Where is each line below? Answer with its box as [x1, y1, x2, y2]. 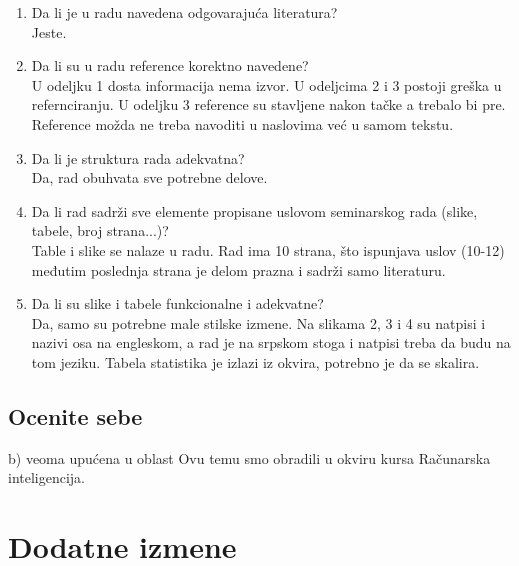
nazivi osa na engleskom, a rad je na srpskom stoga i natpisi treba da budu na [31, 332, 511, 353]
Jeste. [31, 21, 67, 42]
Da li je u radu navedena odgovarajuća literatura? [31, 2, 338, 22]
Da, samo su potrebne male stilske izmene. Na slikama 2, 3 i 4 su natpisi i [31, 312, 486, 333]
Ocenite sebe [8, 400, 143, 431]
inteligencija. [8, 467, 86, 488]
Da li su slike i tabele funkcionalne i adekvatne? [31, 293, 324, 314]
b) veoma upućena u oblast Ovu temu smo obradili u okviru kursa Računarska [8, 447, 491, 468]
